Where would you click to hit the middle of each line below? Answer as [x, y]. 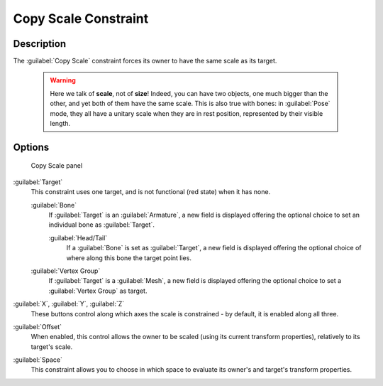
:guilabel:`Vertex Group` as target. [98, 291]
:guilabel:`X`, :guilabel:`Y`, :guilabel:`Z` [69, 304]
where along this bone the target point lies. [129, 258]
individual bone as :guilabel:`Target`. [102, 225]
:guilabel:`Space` [38, 360]
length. [60, 124]
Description [40, 44]
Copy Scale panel [57, 166]
